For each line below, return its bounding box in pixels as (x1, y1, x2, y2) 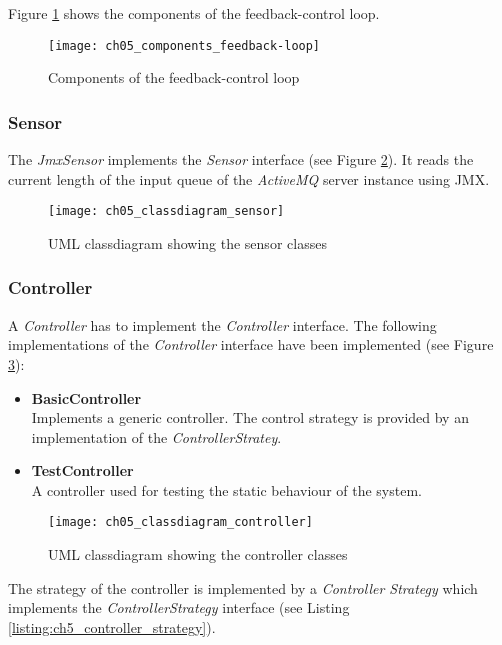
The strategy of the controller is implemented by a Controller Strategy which (8, 577, 478, 598)
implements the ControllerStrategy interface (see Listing (8, 597, 350, 618)
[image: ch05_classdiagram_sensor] (48, 204, 285, 219)
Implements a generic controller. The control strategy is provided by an (31, 407, 469, 428)
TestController (31, 460, 134, 481)
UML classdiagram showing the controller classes (48, 544, 348, 565)
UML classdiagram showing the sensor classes (48, 232, 327, 253)
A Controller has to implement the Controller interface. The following (8, 314, 437, 335)
